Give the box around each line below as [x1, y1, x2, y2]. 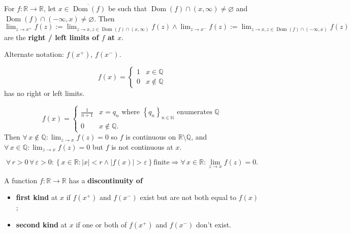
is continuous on [125, 131, 176, 142]
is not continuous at [111, 141, 173, 152]
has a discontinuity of [69, 175, 143, 185]
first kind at [16, 192, 58, 203]
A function [4, 175, 38, 185]
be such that [108, 3, 147, 13]
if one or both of [76, 219, 127, 229]
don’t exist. [196, 219, 232, 229]
